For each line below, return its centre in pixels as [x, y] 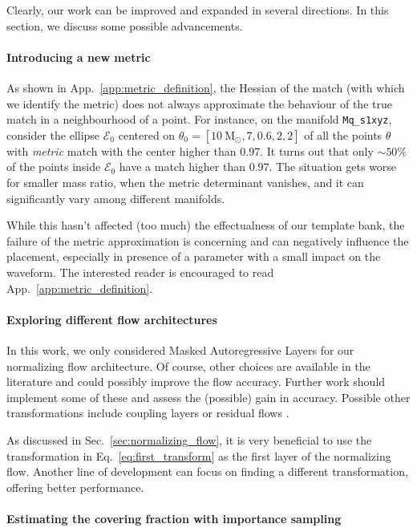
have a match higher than [182, 167]
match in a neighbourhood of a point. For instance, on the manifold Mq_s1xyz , [199, 119]
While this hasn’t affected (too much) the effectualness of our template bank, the [206, 225]
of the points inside [54, 167]
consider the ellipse [53, 134]
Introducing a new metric [79, 57]
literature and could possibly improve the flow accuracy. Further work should [196, 382]
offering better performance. [75, 487]
